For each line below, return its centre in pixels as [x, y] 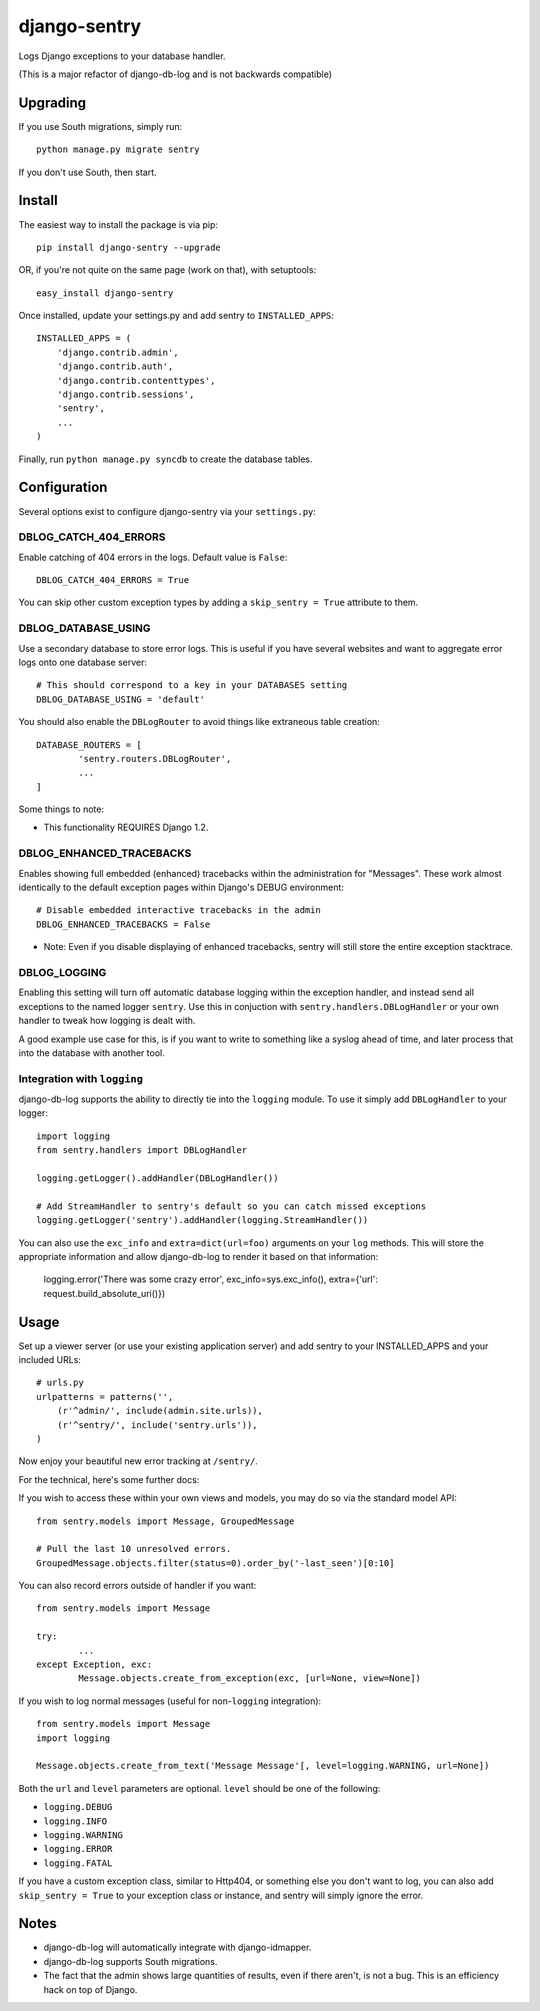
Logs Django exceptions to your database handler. [122, 56]
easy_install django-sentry [105, 293]
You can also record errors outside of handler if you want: [137, 1586]
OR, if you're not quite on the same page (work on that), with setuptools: [167, 270]
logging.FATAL [78, 1863]
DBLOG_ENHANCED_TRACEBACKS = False [123, 924]
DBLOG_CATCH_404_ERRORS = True [113, 580]
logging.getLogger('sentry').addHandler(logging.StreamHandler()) [202, 1220]
